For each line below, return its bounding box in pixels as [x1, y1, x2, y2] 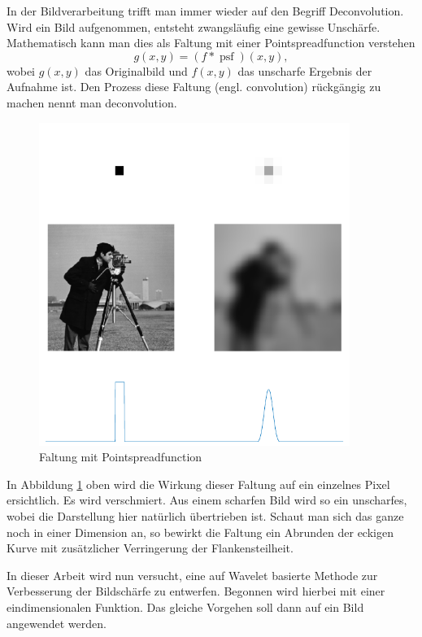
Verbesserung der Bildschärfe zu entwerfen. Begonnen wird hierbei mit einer [7, 582, 385, 600]
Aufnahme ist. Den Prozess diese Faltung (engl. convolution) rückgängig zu [7, 78, 381, 95]
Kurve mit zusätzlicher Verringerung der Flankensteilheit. [7, 539, 294, 556]
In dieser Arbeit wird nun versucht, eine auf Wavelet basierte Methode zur [7, 566, 378, 583]
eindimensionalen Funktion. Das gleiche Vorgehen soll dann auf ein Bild [7, 598, 364, 615]
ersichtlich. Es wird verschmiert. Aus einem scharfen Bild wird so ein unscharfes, [7, 491, 407, 508]
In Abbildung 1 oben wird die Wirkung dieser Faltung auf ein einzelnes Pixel [7, 475, 390, 492]
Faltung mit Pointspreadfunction [39, 448, 202, 465]
